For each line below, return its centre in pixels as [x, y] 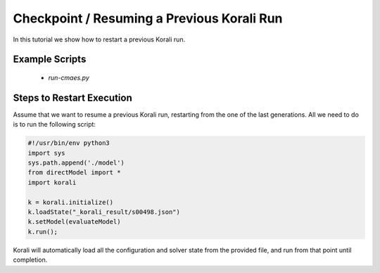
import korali [52, 182]
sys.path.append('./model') [76, 163]
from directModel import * [74, 173]
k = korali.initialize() [71, 202]
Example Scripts [50, 59]
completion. [30, 260]
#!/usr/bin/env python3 [69, 143]
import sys [46, 153]
